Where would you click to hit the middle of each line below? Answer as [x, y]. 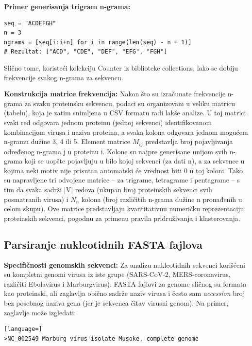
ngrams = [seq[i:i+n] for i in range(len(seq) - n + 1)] [98, 42]
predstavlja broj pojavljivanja [189, 141]
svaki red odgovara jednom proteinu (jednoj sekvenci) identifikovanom [108, 122]
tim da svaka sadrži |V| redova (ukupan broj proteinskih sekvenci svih [108, 189]
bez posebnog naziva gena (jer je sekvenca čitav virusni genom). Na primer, [116, 302]
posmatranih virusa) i [36, 199]
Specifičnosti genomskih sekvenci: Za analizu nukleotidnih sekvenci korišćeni [125, 264]
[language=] [23, 329]
